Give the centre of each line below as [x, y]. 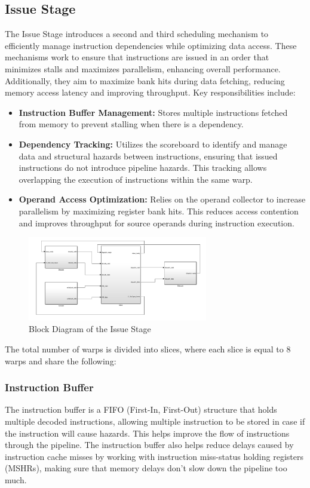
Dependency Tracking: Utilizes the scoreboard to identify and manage [153, 144]
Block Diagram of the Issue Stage [90, 329]
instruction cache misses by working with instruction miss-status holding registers [154, 456]
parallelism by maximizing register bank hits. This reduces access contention [159, 211]
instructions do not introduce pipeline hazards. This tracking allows [143, 168]
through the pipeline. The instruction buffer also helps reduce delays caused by [149, 445]
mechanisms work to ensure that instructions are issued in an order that [137, 57]
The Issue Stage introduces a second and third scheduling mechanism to [137, 34]
